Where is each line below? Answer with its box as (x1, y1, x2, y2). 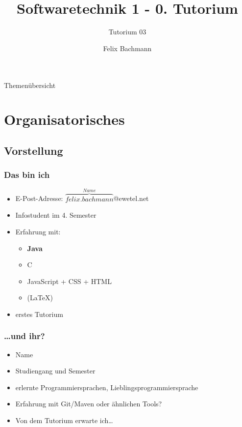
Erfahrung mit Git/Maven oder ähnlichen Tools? (15, 399, 162, 409)
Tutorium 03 (108, 27, 146, 37)
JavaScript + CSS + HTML (27, 276, 112, 286)
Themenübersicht (4, 80, 56, 90)
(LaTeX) (27, 292, 53, 303)
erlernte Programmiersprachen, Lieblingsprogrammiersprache (15, 382, 198, 392)
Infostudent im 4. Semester (15, 210, 97, 220)
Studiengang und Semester (15, 366, 96, 376)
